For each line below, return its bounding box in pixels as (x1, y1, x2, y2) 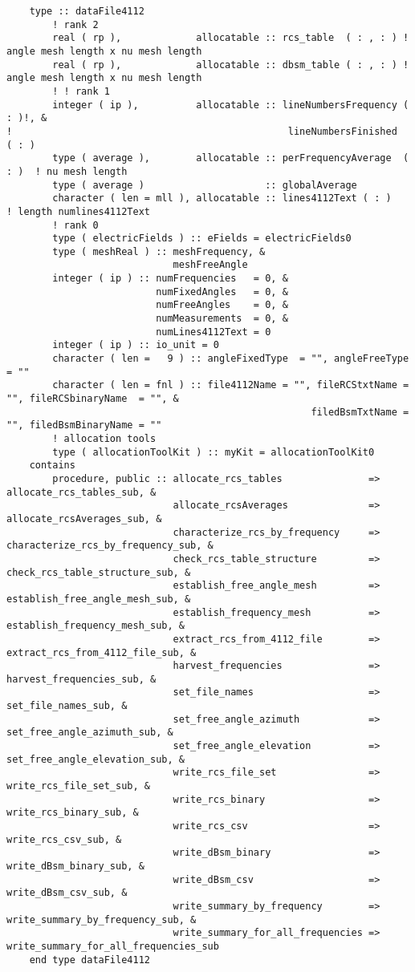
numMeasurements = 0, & (156, 313, 288, 325)
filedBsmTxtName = (311, 406, 409, 418)
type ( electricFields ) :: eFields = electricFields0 (52, 233, 352, 245)
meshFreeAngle (173, 259, 248, 271)
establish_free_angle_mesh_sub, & (6, 593, 191, 605)
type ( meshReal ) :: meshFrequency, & (52, 245, 266, 257)
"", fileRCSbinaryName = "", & (6, 393, 179, 405)
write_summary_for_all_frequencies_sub (6, 940, 219, 952)
